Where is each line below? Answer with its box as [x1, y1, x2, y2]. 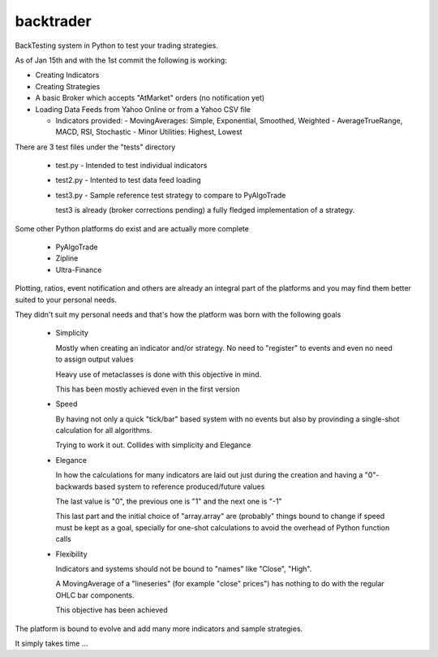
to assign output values [55, 354, 134, 365]
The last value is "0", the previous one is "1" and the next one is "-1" [55, 496, 283, 507]
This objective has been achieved [55, 605, 168, 615]
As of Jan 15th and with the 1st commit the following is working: [15, 55, 227, 65]
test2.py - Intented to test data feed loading [55, 175, 202, 185]
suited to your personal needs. [15, 295, 118, 305]
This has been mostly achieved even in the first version [55, 384, 240, 394]
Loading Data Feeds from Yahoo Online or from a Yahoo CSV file [35, 104, 251, 114]
